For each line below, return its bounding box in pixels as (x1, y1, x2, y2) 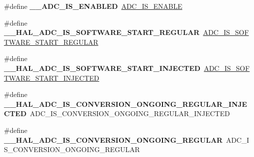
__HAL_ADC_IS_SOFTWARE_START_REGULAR (4, 27, 200, 37)
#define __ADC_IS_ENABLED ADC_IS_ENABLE (4, 1, 183, 11)
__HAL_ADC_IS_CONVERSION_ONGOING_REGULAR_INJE (4, 98, 247, 109)
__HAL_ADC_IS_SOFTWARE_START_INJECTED (4, 63, 201, 73)
